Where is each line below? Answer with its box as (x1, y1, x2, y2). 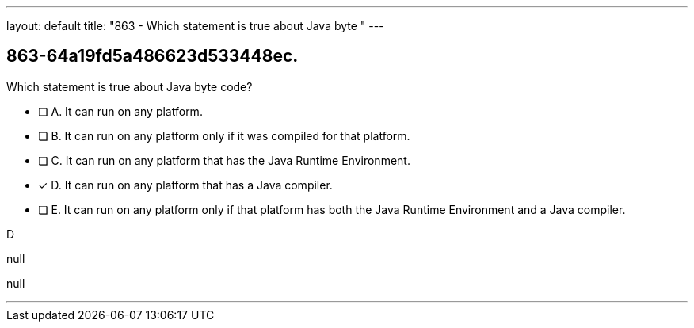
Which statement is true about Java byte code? (6, 79, 253, 93)
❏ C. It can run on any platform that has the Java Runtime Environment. (38, 153, 410, 167)
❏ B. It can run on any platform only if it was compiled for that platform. (38, 128, 410, 143)
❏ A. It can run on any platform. (38, 104, 203, 118)
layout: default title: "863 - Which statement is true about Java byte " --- (6, 19, 384, 32)
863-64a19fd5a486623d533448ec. (6, 46, 299, 67)
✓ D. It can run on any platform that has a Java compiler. (38, 177, 333, 192)
